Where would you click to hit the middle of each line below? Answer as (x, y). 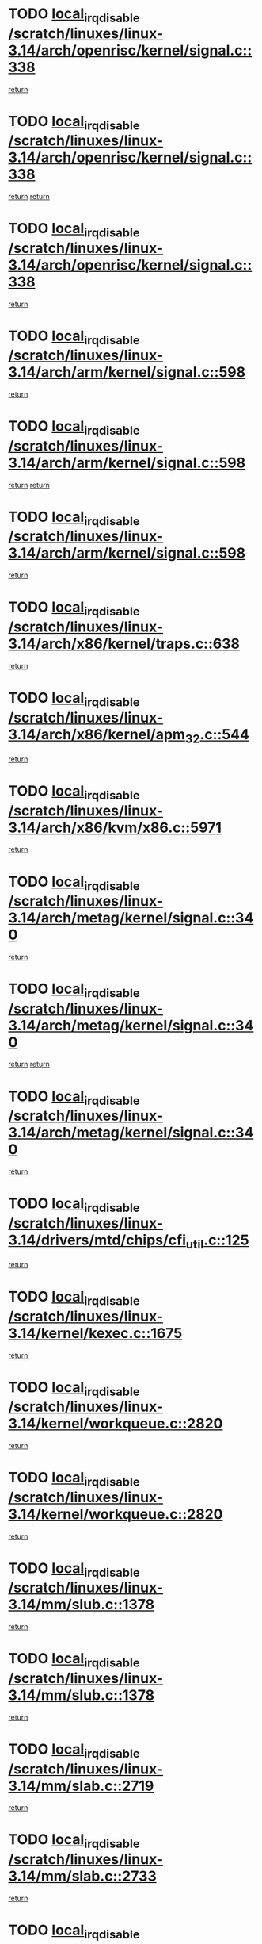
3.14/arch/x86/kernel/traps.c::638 (124, 644)
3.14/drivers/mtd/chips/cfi (97, 1240)
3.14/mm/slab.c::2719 (81, 1786)
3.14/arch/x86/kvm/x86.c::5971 (115, 828)
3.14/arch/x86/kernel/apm (97, 734)
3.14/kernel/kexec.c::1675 (95, 1333)
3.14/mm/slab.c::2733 (82, 1876)
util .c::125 (217, 1241)
